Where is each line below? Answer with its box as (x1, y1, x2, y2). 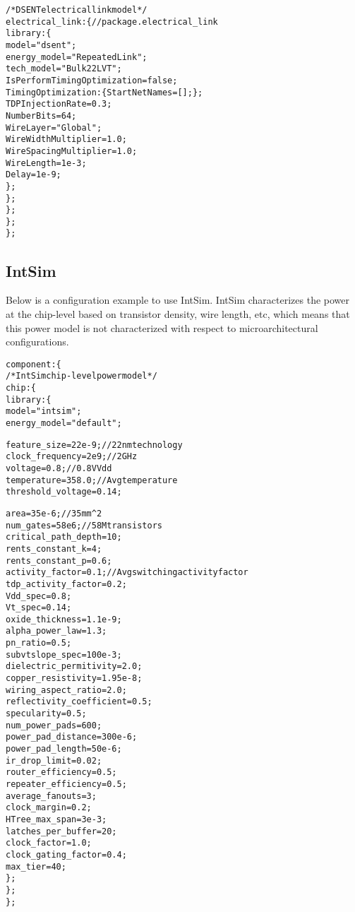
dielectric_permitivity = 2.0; (6, 661, 143, 672)
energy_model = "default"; (6, 417, 122, 428)
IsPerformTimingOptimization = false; (6, 75, 178, 85)
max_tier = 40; (6, 861, 66, 872)
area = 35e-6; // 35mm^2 (6, 508, 102, 519)
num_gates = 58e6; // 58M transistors (6, 520, 162, 531)
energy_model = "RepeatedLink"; (6, 52, 148, 62)
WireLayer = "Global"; (6, 122, 102, 133)
